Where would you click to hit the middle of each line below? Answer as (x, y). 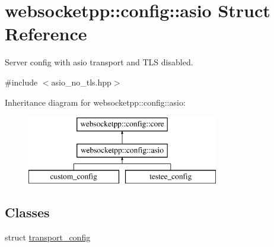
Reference (46, 34)
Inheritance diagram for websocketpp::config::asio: (95, 102)
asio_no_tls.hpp (81, 82)
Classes (27, 212)
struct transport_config (48, 237)
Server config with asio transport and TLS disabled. (99, 62)
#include (21, 82)
